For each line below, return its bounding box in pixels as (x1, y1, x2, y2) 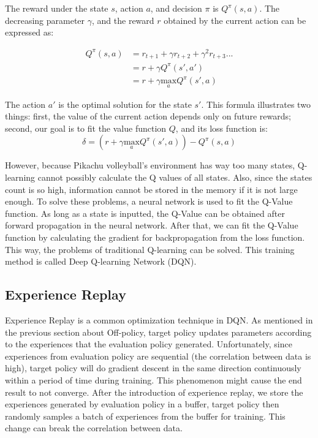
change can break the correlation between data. (5, 421, 183, 434)
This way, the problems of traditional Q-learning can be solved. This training (5, 243, 295, 255)
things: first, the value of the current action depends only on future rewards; (5, 110, 291, 123)
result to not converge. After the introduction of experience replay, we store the (5, 385, 303, 398)
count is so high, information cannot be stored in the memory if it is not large (5, 183, 298, 195)
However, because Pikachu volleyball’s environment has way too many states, (5, 159, 295, 172)
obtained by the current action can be (164, 13, 306, 26)
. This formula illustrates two (201, 97, 311, 110)
